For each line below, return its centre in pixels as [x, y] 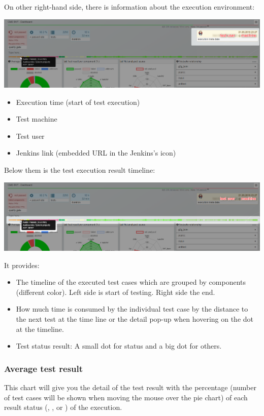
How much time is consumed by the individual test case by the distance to [132, 309]
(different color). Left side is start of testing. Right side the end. [115, 292]
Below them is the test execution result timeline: [80, 170]
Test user [30, 136]
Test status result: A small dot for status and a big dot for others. [119, 346]
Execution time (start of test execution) [78, 102]
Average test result [44, 368]
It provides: [22, 265]
